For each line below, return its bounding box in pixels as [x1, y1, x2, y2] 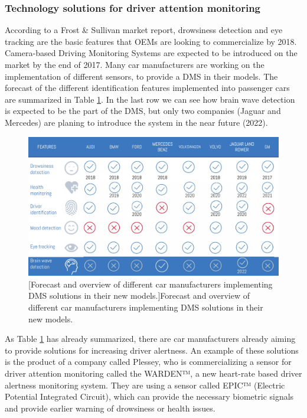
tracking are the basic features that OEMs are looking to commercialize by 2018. [5, 35, 297, 47]
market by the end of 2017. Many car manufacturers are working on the [5, 58, 264, 70]
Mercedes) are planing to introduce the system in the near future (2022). [5, 116, 268, 128]
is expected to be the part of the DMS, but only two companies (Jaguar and [5, 105, 281, 117]
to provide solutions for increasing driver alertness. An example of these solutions [5, 344, 299, 356]
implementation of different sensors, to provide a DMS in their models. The [5, 70, 278, 82]
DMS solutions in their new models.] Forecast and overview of [28, 289, 250, 302]
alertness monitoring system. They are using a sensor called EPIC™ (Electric [5, 378, 285, 391]
